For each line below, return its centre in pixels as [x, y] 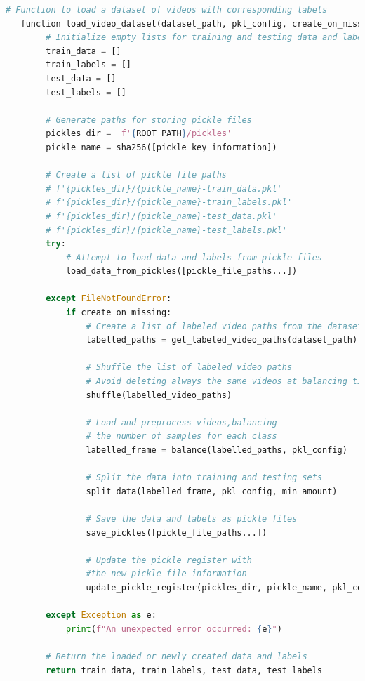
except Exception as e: [101, 615]
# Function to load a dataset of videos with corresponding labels [167, 10]
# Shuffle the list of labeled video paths [189, 368]
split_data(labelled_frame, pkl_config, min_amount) [212, 491]
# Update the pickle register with [169, 560]
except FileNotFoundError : [109, 299]
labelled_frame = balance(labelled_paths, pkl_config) [217, 450]
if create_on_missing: [119, 313]
